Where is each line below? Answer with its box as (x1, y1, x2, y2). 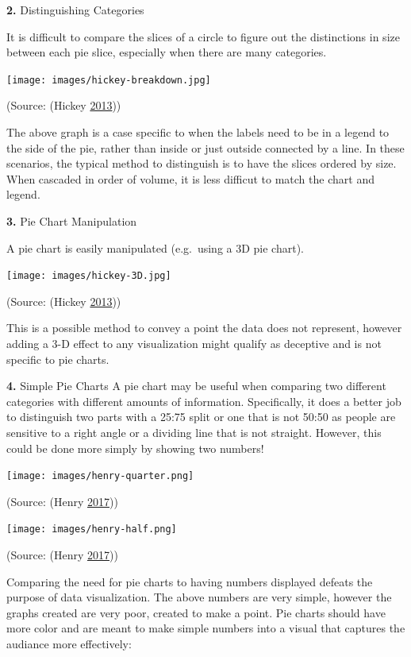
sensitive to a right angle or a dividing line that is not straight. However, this (6, 424, 382, 440)
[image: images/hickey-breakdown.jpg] (6, 74, 211, 86)
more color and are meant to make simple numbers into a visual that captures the (6, 620, 405, 636)
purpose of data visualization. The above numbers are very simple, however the (6, 589, 392, 605)
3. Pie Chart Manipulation (6, 213, 137, 229)
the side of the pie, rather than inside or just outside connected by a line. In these (6, 139, 405, 156)
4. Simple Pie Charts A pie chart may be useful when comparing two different (6, 377, 386, 394)
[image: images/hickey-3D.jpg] (6, 270, 171, 282)
